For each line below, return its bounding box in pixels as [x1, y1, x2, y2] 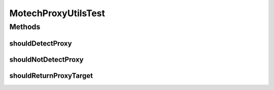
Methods [9, 22, 41, 31]
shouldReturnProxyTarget [9, 71, 93, 80]
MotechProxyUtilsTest [9, 8, 106, 19]
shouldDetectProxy [9, 39, 72, 48]
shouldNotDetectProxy [9, 55, 84, 64]
